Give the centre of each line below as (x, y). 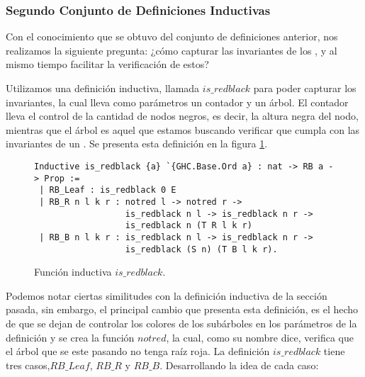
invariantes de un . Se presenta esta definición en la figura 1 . (137, 144)
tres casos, (28, 365)
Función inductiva (73, 272)
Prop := (62, 178)
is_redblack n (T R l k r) (189, 226)
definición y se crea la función (70, 337)
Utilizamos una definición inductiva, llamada (103, 88)
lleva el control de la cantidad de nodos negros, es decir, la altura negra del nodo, (182, 116)
